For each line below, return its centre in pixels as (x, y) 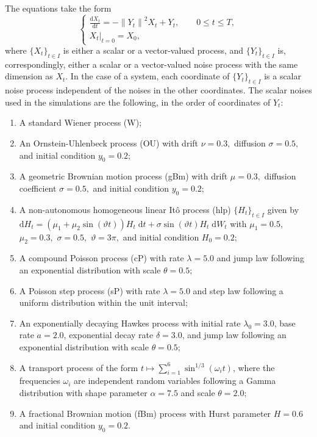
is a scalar (283, 76)
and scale (198, 392)
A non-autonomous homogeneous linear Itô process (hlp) (125, 209)
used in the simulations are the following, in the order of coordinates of (138, 102)
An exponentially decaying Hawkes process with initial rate (130, 323)
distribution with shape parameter (83, 392)
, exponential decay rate (109, 335)
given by (283, 209)
